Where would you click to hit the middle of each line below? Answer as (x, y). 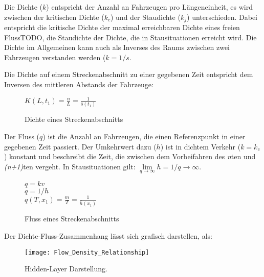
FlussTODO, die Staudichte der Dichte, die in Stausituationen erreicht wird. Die (130, 37)
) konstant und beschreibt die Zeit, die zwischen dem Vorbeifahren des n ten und (130, 156)
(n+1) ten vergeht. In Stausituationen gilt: (70, 166)
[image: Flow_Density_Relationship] (87, 252)
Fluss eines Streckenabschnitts (72, 219)
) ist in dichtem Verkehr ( (201, 146)
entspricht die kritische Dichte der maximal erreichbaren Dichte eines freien (122, 27)
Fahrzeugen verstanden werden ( (55, 57)
